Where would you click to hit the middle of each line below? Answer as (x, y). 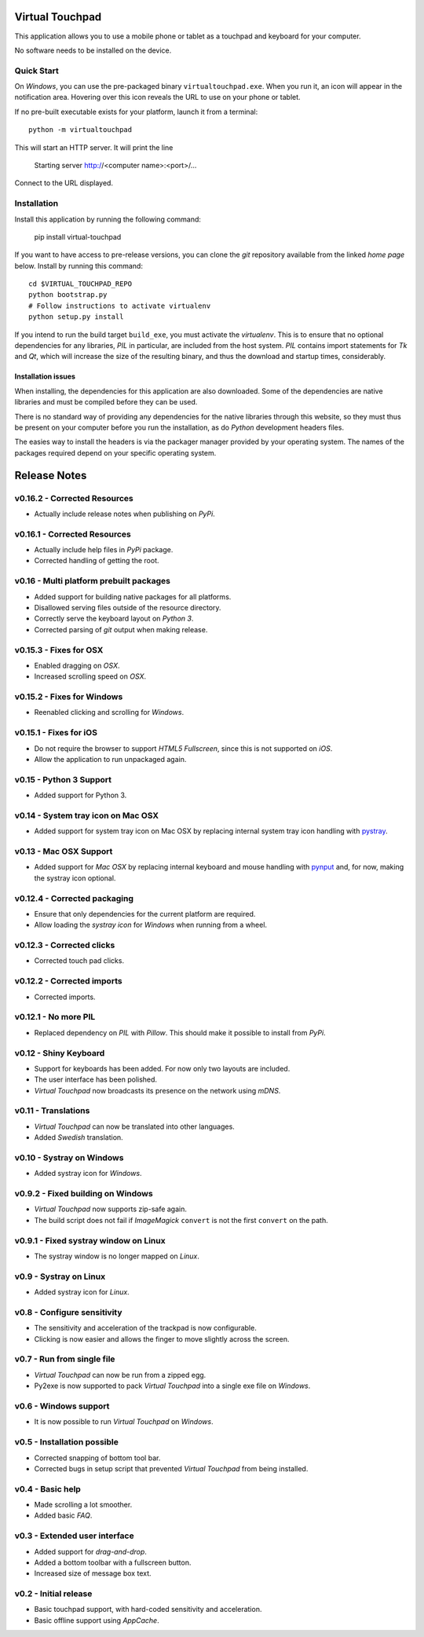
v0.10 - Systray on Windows (69, 1157)
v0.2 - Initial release (53, 1594)
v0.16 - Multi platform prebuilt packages (92, 581)
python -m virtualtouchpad (80, 130)
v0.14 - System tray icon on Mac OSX (87, 815)
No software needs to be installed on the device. (93, 50)
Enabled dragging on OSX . (77, 665)
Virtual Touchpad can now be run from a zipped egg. (120, 1375)
